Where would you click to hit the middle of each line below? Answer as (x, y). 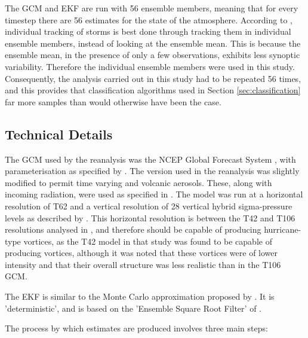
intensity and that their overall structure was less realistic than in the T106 (143, 264)
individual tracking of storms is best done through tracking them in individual (148, 31)
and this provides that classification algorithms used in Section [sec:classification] (153, 90)
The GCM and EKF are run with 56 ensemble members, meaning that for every (152, 8)
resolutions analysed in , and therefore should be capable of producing (133, 229)
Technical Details (59, 134)
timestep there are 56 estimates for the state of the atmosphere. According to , (149, 19)
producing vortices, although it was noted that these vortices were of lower (141, 253)
